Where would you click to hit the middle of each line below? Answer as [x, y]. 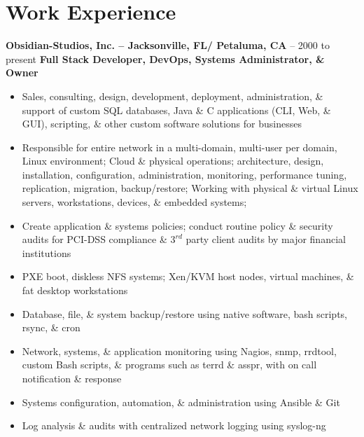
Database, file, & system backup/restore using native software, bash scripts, [184, 313]
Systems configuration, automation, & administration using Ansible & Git [181, 402]
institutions [47, 252]
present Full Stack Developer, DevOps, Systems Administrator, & [165, 58]
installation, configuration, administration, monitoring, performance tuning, [184, 174]
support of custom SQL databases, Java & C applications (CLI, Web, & [176, 110]
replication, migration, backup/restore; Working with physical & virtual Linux [190, 188]
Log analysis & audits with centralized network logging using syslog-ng [174, 425]
